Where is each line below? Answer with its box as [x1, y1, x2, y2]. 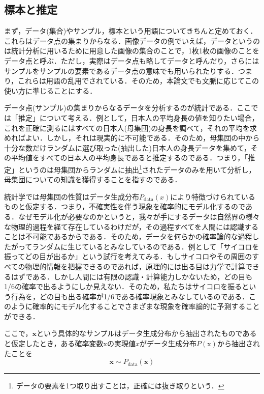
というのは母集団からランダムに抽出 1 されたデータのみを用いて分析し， [18, 162, 256, 175]
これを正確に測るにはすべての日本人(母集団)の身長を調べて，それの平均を [4, 122, 250, 133]
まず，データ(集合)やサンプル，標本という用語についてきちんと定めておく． [4, 25, 257, 36]
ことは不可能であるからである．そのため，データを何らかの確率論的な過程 [4, 231, 252, 242]
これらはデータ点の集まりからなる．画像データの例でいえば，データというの [4, 35, 260, 46]
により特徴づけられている [170, 191, 255, 202]
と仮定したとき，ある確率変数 [4, 338, 104, 349]
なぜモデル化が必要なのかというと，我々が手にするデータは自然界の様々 [18, 211, 260, 221]
